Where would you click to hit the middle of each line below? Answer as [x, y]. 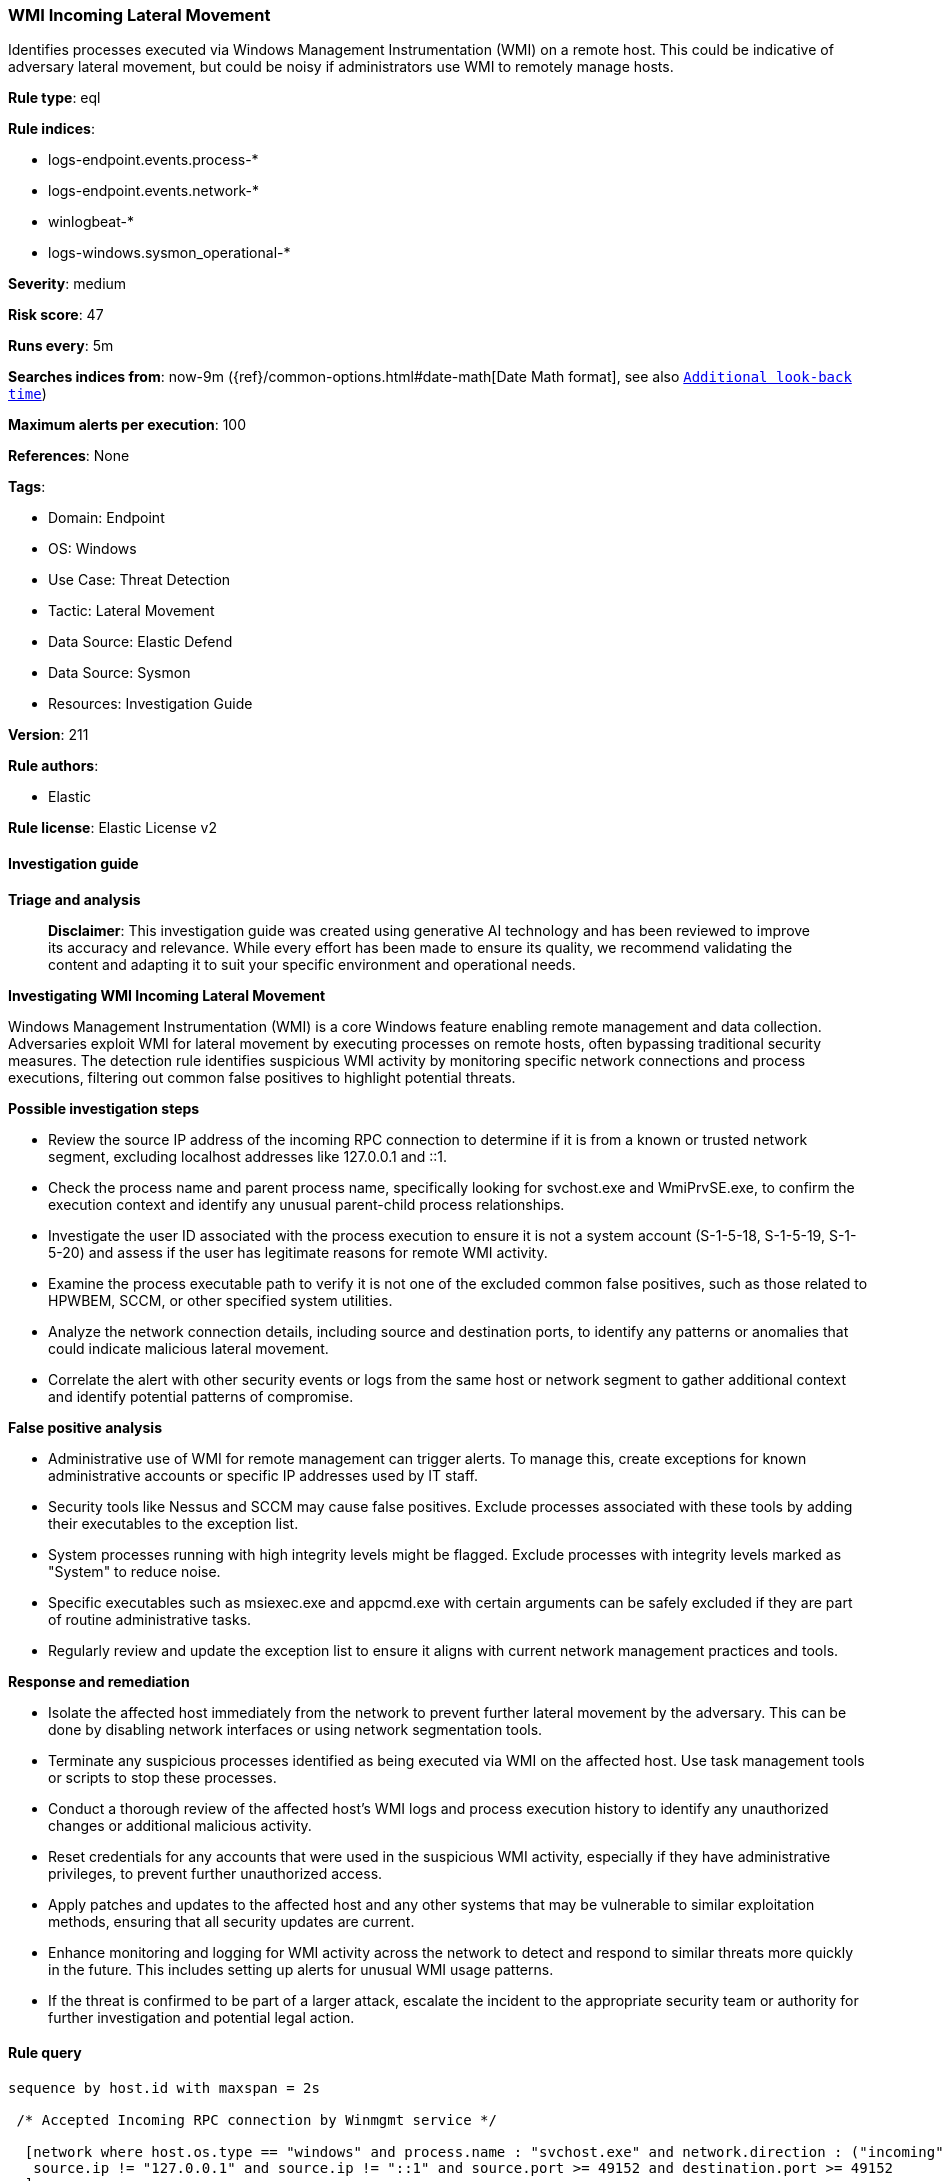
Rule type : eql [54, 98]
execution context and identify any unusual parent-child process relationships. [306, 1204]
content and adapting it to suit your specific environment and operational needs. [312, 964]
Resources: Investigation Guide [150, 704]
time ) [27, 394]
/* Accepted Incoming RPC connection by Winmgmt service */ [256, 2119]
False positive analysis [85, 1427]
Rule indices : [51, 129]
